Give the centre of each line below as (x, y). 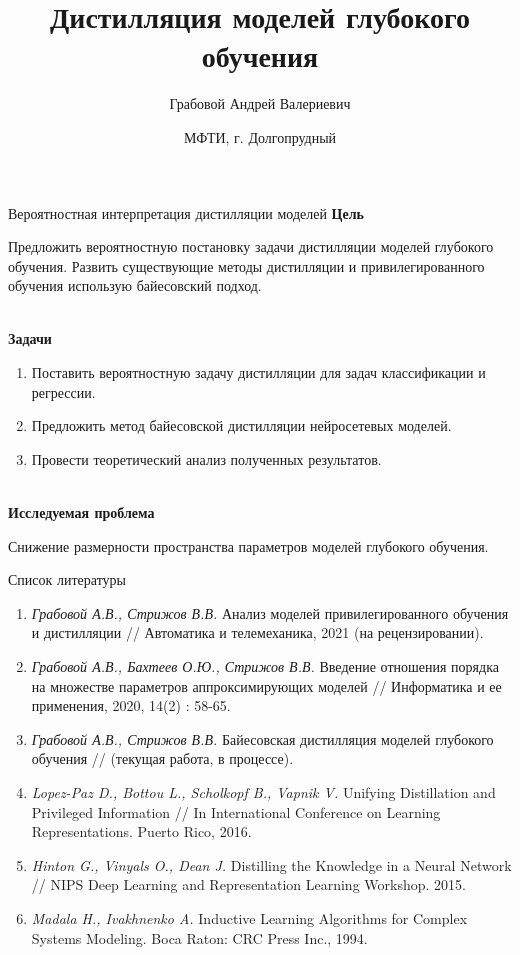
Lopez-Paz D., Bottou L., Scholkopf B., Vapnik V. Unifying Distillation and (263, 791)
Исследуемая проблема (81, 512)
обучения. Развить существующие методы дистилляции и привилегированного (246, 265)
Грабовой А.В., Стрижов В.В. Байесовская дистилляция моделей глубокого (262, 738)
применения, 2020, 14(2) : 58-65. (131, 705)
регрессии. (63, 391)
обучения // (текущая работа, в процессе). (162, 758)
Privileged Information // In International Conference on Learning (236, 811)
